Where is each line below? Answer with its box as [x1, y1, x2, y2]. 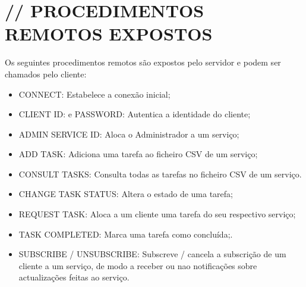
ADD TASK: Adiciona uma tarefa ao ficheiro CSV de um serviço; [18, 148, 258, 160]
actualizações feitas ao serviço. [18, 271, 130, 283]
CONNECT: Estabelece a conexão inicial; [18, 88, 171, 100]
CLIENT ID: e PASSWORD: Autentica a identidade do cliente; [18, 108, 251, 120]
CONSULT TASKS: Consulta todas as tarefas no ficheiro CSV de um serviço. [18, 167, 302, 180]
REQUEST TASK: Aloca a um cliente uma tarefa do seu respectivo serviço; [18, 208, 296, 220]
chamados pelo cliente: [5, 67, 87, 80]
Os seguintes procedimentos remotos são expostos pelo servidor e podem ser [5, 56, 281, 68]
